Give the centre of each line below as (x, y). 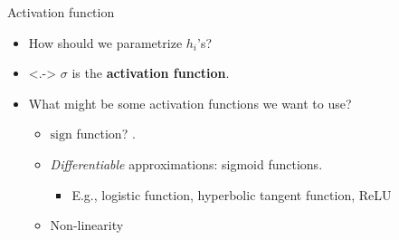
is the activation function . (151, 73)
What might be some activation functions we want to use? (190, 103)
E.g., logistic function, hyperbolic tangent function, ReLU (232, 194)
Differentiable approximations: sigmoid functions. (186, 163)
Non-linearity (87, 225)
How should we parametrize (105, 42)
